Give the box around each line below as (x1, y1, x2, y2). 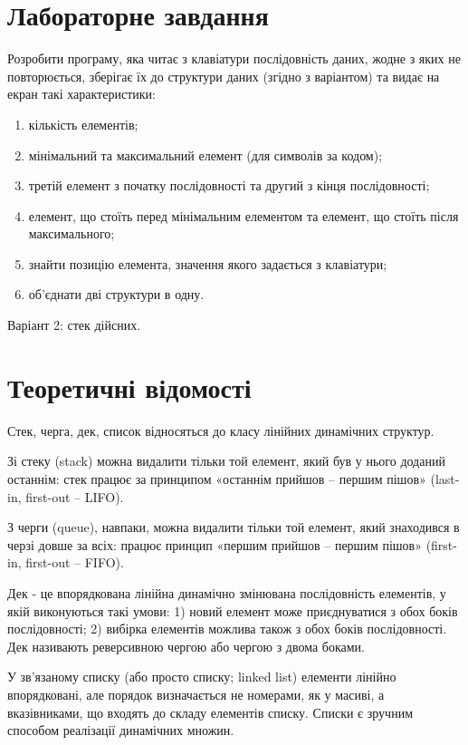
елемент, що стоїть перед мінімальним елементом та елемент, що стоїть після (28, 206, 459, 225)
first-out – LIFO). (25, 487, 124, 506)
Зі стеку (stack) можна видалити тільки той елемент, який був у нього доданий (7, 451, 445, 470)
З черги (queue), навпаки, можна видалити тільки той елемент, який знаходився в (7, 518, 460, 537)
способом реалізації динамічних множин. (7, 721, 234, 740)
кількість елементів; (28, 114, 138, 133)
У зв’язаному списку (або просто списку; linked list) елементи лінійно (7, 667, 396, 686)
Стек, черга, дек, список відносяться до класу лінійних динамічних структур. (7, 421, 435, 440)
